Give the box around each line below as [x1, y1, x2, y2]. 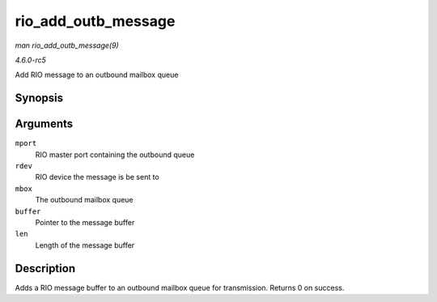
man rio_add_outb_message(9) [15, 40, 119, 50]
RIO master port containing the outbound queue [35, 150, 195, 160]
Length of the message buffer [35, 240, 135, 250]
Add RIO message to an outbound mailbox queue [15, 70, 179, 80]
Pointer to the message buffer [35, 217, 135, 227]
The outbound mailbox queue [35, 195, 134, 205]
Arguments [15, 117, 74, 131]
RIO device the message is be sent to [35, 172, 159, 182]
